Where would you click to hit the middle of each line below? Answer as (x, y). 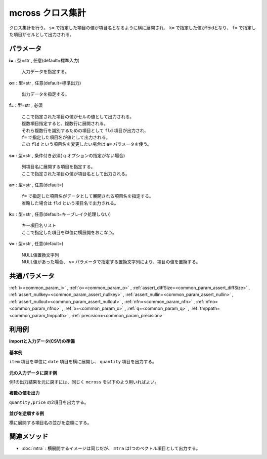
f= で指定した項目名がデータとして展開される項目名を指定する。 (88, 196)
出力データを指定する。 (45, 94)
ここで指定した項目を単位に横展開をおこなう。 (69, 232)
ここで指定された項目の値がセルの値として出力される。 (78, 117)
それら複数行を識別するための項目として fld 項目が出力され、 (85, 130)
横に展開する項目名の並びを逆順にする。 (50, 422)
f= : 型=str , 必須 (26, 105)
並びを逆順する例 (26, 414)
